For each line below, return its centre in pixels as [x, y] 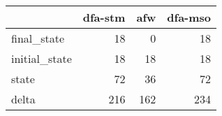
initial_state [42, 58]
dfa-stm [104, 17]
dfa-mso [189, 17]
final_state [38, 38]
